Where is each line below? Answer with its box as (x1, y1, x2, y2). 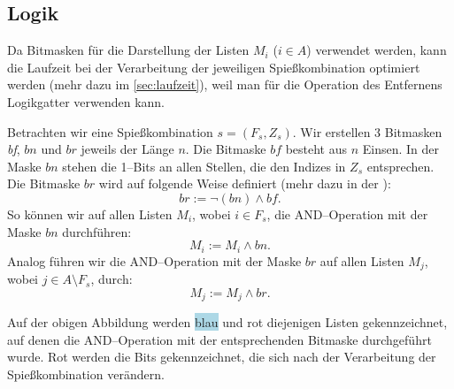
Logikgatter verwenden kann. (7, 92, 165, 111)
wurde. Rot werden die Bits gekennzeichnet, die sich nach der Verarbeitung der (7, 347, 436, 366)
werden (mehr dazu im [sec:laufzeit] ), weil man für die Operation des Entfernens (7, 75, 442, 94)
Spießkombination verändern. (7, 364, 165, 383)
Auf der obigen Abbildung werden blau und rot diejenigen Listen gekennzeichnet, (7, 313, 448, 332)
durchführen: (62, 222, 132, 240)
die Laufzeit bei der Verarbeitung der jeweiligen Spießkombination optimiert (7, 57, 420, 76)
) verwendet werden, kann (306, 41, 447, 59)
